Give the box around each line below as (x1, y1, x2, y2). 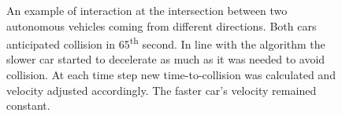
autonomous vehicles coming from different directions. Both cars (6, 17, 317, 34)
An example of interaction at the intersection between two (6, 2, 288, 18)
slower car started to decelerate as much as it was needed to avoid (6, 51, 325, 67)
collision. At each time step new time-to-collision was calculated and (6, 67, 336, 83)
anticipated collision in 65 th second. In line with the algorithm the (6, 34, 325, 52)
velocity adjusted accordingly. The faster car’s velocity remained (6, 82, 317, 98)
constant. (6, 97, 50, 114)
